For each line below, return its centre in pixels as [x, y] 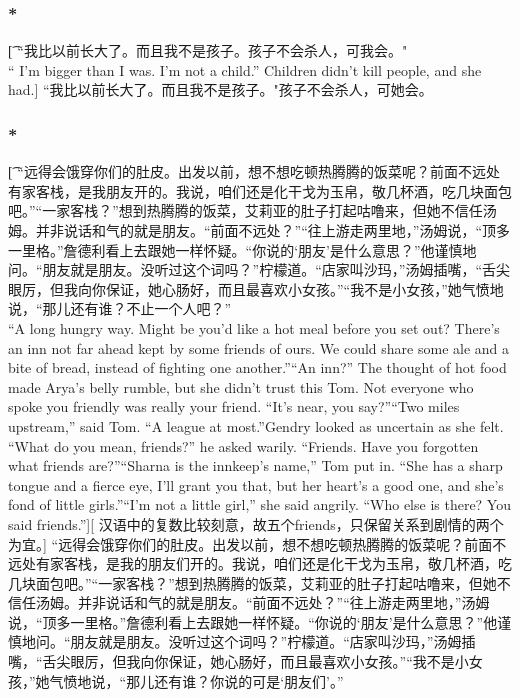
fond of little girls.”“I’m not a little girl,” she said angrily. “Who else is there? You [259, 504]
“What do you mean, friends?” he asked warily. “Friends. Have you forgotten [243, 445]
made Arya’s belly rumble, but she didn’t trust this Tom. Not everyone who [241, 386]
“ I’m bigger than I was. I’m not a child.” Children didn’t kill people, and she [245, 69]
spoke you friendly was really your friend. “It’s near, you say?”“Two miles [234, 406]
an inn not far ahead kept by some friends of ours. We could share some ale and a [259, 347]
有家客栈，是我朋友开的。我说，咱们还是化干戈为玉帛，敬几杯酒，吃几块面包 [260, 190]
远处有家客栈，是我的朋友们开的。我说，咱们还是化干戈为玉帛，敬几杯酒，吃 [260, 563]
